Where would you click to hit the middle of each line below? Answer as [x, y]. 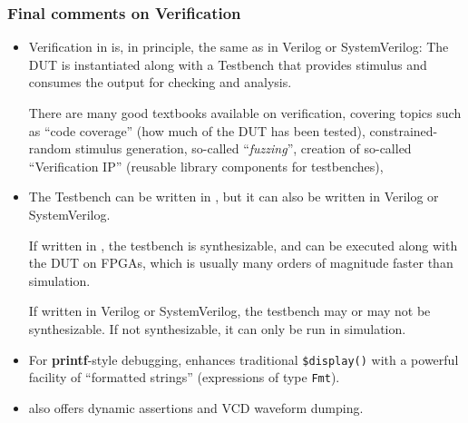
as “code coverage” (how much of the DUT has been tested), [197, 130]
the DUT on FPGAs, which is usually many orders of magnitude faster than [241, 263]
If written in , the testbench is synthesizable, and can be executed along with [243, 245]
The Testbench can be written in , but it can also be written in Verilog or [234, 197]
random [50, 148]
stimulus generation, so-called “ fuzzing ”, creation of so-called [244, 148]
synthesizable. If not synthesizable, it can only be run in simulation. [217, 328]
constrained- [404, 130]
